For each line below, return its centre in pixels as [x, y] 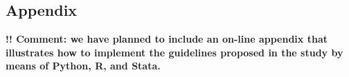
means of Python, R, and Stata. [83, 66]
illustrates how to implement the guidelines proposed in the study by [174, 52]
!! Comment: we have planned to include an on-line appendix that [167, 39]
